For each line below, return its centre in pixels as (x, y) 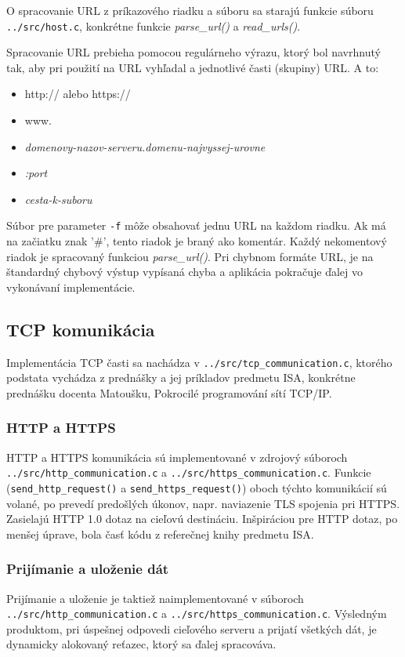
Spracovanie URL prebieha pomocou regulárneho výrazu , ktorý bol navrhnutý (193, 52)
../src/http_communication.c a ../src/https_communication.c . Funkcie (189, 472)
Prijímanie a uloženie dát (88, 569)
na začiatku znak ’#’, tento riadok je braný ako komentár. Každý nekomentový (197, 241)
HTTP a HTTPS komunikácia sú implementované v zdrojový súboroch (177, 457)
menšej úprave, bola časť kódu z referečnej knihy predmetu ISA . (160, 534)
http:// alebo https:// (78, 94)
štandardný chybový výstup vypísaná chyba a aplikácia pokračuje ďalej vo (184, 272)
